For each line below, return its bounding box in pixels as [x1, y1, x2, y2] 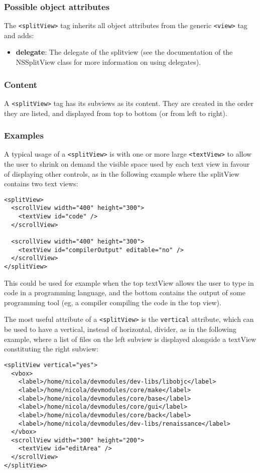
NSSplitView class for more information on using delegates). [16, 57, 201, 67]
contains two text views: [4, 178, 78, 189]
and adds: [4, 30, 34, 40]
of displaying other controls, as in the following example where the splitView [4, 168, 239, 179]
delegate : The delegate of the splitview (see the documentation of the [16, 47, 233, 57]
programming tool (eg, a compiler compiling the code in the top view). [4, 297, 221, 307]
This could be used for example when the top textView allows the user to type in [4, 277, 254, 288]
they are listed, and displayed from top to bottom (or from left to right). [4, 107, 227, 118]
